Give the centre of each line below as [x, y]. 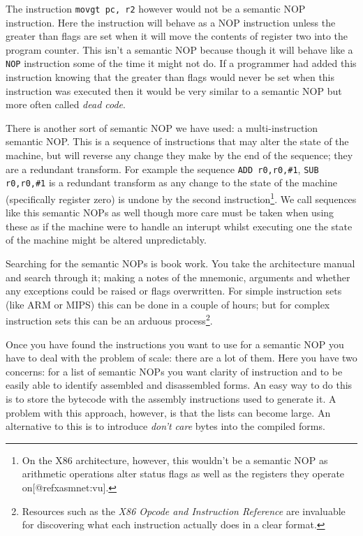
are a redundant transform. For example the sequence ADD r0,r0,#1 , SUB [162, 169]
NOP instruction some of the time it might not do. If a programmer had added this [181, 63]
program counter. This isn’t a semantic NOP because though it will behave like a [179, 49]
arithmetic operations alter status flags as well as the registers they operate [183, 474]
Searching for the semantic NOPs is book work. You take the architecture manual [180, 263]
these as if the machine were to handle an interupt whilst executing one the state [179, 226]
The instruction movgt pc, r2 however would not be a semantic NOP [156, 8]
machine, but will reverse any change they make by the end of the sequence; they [179, 155]
